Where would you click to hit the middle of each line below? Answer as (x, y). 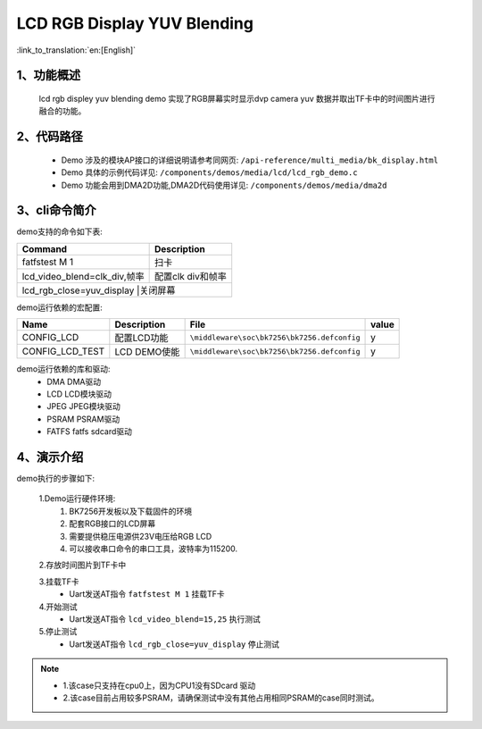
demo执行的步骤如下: (56, 479)
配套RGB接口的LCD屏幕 (112, 524)
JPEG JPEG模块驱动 (83, 406)
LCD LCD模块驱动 (79, 394)
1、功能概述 (49, 75)
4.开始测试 (58, 607)
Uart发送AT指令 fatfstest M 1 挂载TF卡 (147, 594)
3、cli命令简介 (57, 210)
